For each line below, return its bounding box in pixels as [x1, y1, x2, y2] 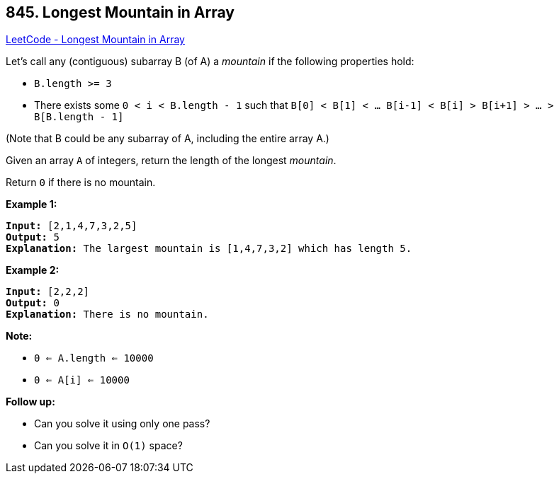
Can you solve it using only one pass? [34, 417, 210, 430]
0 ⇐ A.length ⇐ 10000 [34, 352, 154, 364]
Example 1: [6, 198, 57, 211]
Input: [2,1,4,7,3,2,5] [6, 220, 137, 232]
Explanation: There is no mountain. [6, 308, 209, 321]
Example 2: [6, 264, 60, 277]
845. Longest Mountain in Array [6, 4, 235, 21]
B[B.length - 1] [34, 111, 124, 123]
